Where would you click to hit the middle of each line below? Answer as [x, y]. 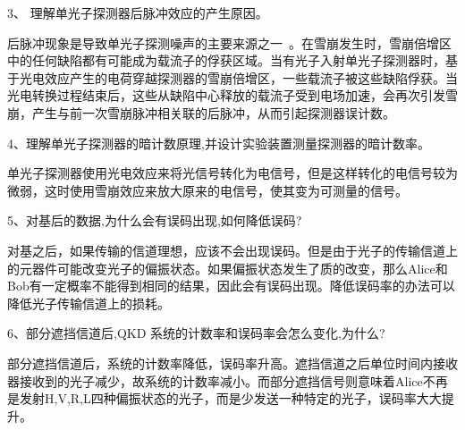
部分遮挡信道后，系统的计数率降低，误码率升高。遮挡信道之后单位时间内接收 [232, 363]
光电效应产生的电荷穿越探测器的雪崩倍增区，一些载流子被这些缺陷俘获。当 [238, 77]
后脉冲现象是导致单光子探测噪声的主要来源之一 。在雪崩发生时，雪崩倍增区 [229, 42]
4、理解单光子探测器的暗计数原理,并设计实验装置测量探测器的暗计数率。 [219, 143]
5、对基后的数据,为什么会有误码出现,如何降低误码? [155, 220]
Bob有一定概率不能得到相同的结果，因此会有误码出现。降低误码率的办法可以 [231, 286]
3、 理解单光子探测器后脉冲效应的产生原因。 [138, 13]
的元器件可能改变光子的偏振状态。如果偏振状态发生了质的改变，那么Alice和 [228, 268]
